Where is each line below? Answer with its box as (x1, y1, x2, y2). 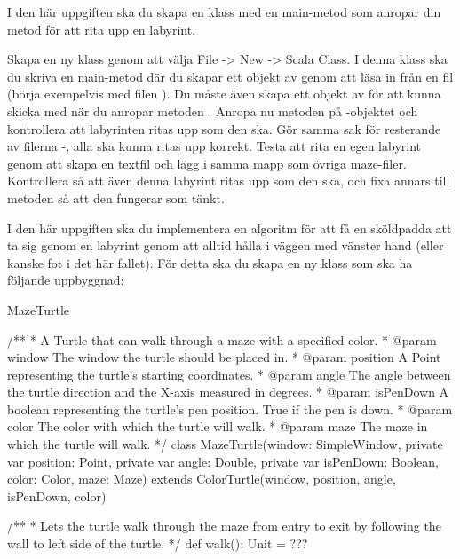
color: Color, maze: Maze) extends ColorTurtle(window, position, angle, (7, 469, 396, 488)
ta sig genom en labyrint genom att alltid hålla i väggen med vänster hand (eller (7, 236, 444, 255)
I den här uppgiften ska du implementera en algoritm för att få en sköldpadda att (7, 218, 452, 237)
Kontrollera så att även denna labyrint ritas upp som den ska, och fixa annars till (7, 171, 450, 190)
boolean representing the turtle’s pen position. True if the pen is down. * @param (7, 399, 453, 418)
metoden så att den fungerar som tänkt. (7, 188, 225, 207)
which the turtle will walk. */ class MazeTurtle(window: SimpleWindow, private (7, 435, 443, 453)
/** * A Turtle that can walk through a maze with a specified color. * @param (7, 330, 437, 349)
